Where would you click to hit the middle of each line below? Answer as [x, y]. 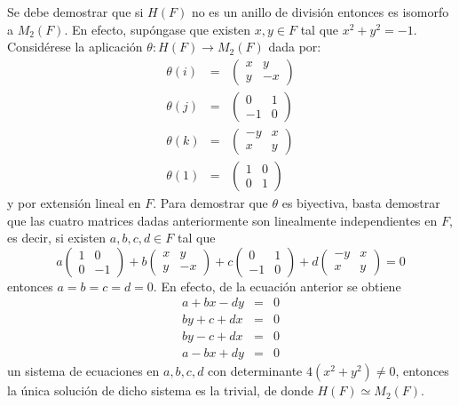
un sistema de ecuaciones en [83, 371]
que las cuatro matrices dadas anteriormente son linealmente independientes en [222, 220]
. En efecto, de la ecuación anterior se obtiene [277, 286]
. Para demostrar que [210, 202]
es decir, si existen [57, 238]
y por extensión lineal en [74, 202]
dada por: [295, 47]
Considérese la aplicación [75, 47]
